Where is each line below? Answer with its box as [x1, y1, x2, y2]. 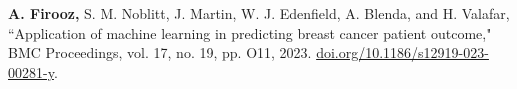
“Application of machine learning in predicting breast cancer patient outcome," [8, 22, 492, 43]
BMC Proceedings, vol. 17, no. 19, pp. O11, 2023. [8, 42, 312, 63]
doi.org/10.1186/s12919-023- [316, 42, 489, 63]
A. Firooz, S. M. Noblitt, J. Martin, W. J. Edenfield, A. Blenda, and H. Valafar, [8, 3, 510, 23]
